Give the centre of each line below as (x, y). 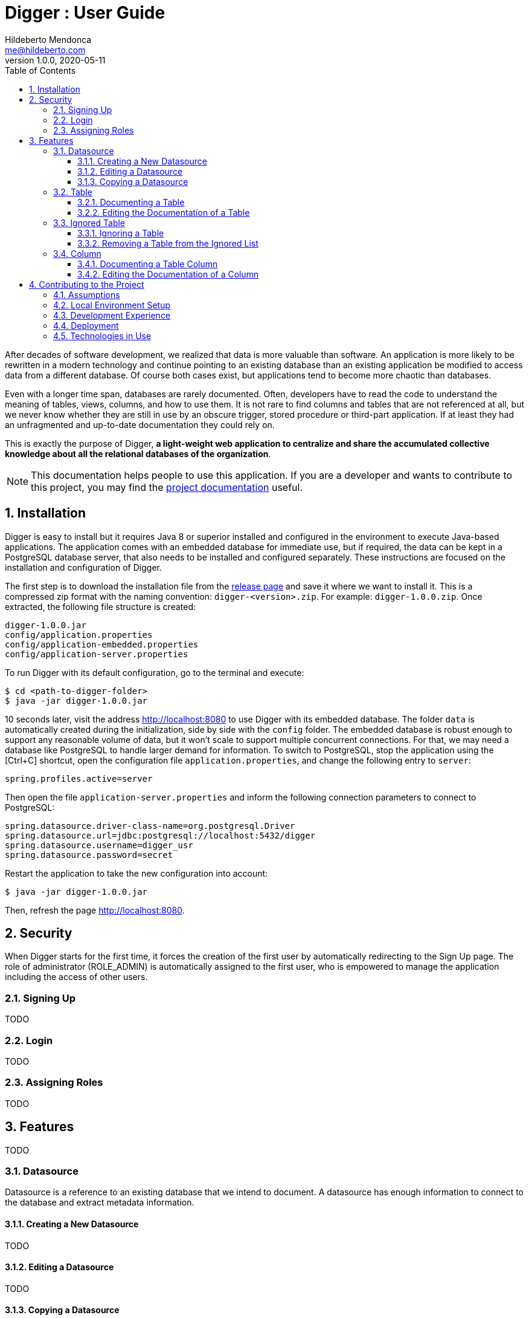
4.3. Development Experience (112, 315)
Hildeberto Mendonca (48, 39)
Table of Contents (40, 70)
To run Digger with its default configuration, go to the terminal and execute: (155, 672)
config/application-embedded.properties (102, 644)
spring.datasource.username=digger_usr (99, 845)
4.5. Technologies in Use (102, 336)
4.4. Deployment (86, 325)
